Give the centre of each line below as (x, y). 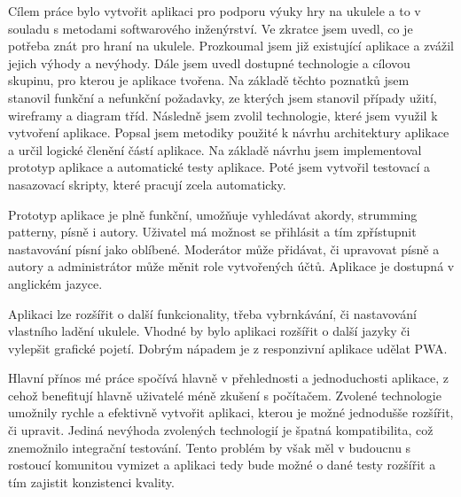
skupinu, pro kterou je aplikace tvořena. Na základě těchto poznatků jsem (209, 80)
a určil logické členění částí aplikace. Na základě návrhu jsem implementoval (215, 149)
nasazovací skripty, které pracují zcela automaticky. (147, 184)
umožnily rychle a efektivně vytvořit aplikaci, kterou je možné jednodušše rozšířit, (231, 412)
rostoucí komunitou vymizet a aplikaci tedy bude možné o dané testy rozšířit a (222, 465)
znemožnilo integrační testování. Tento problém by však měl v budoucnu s (210, 447)
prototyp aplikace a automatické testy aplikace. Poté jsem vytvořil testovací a (219, 167)
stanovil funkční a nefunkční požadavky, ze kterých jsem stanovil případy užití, (223, 97)
